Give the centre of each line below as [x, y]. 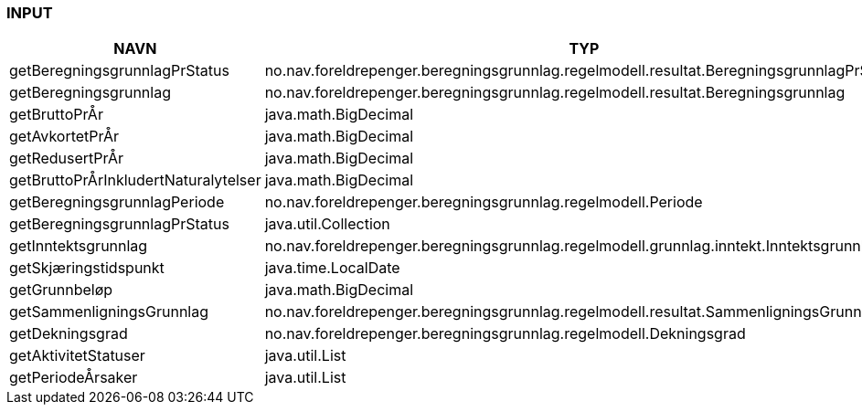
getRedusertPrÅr [66, 158]
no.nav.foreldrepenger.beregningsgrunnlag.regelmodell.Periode [484, 202]
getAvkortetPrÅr [64, 137]
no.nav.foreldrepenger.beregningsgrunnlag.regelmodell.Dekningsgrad [505, 334]
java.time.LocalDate [332, 268]
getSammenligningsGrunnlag [109, 312]
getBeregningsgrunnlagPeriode [117, 202]
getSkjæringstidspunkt [87, 268]
